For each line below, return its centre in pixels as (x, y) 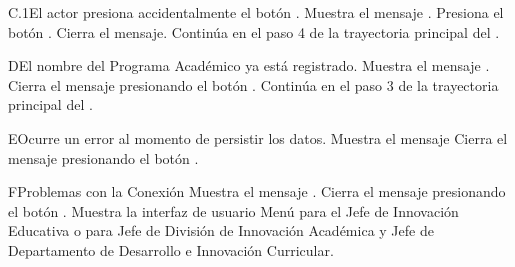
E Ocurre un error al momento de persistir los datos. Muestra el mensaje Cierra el (258, 137)
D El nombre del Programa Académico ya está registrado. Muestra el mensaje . (249, 65)
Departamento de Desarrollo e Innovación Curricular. (171, 249)
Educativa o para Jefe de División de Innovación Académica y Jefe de (221, 230)
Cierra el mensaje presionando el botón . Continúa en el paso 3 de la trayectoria (253, 84)
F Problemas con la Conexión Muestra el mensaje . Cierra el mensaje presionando (257, 191)
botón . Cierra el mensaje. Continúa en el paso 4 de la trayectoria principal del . (254, 31)
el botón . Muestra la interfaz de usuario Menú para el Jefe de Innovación (233, 210)
